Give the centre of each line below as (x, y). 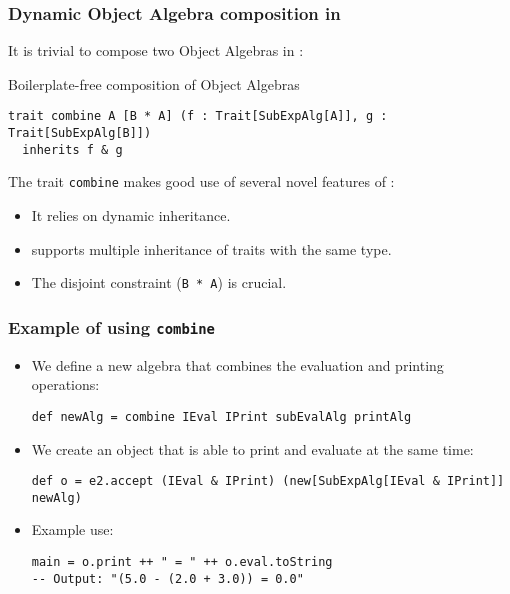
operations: (65, 384)
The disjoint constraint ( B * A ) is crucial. (159, 282)
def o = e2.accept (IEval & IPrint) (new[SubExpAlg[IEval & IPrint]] (268, 481)
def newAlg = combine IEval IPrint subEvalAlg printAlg (221, 416)
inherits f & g (72, 149)
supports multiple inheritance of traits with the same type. (211, 248)
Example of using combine (111, 326)
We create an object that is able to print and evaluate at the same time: (252, 448)
